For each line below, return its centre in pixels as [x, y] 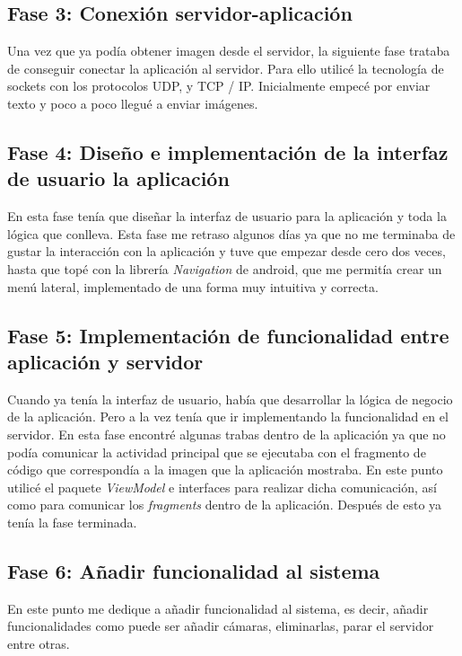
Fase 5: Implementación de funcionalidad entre [228, 335]
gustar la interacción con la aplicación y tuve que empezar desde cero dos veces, [227, 251]
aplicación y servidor [105, 361]
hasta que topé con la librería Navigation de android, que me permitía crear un [225, 268]
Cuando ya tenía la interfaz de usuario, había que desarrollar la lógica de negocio [230, 399]
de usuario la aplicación [118, 178]
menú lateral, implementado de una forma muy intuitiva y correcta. [193, 286]
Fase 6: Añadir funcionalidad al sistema [194, 570]
